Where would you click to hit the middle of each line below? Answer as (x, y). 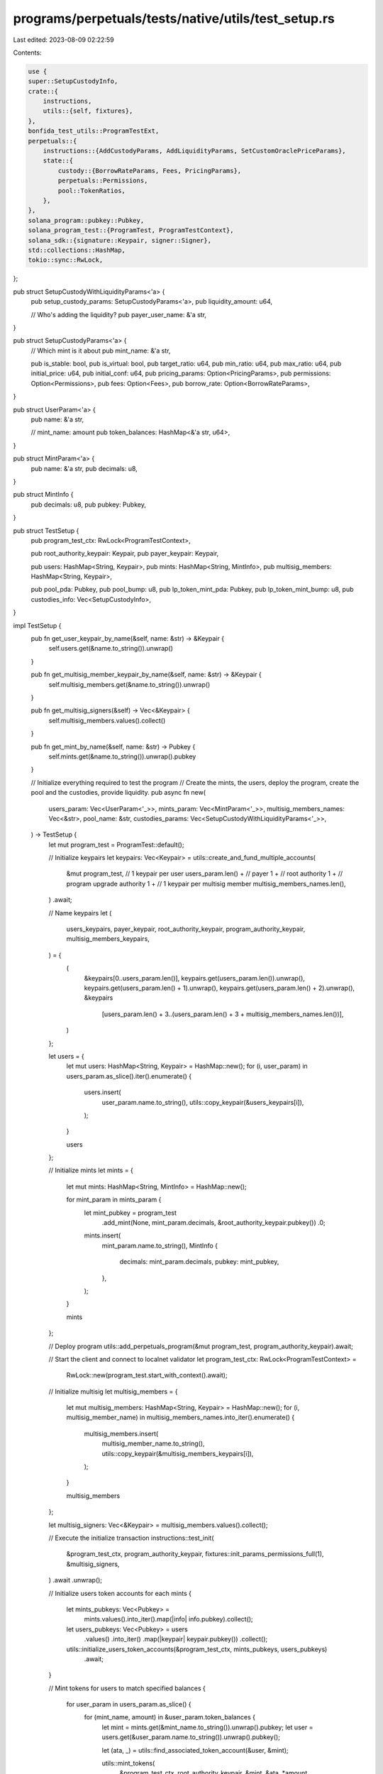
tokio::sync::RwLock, (66, 260)
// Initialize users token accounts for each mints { (120, 1593)
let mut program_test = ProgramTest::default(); (116, 844)
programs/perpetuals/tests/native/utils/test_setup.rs (174, 18)
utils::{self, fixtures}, (88, 111)
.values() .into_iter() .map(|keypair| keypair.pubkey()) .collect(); (176, 1639)
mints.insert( (102, 1235)
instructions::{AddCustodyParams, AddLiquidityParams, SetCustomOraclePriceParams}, (195, 151)
